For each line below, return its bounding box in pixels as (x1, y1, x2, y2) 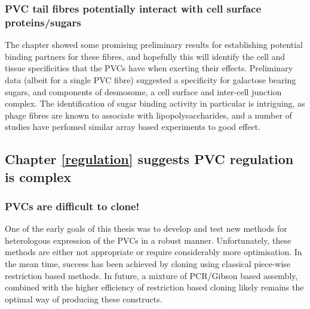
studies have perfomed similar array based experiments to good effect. (5, 120, 260, 133)
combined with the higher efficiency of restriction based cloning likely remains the (5, 281, 304, 293)
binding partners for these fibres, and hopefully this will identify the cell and (5, 50, 286, 62)
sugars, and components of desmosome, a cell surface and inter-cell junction (5, 85, 282, 98)
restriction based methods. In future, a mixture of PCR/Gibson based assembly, (5, 269, 298, 281)
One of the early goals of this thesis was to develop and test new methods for (5, 222, 287, 235)
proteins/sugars (5, 14, 81, 29)
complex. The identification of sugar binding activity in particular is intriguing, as (5, 97, 305, 110)
